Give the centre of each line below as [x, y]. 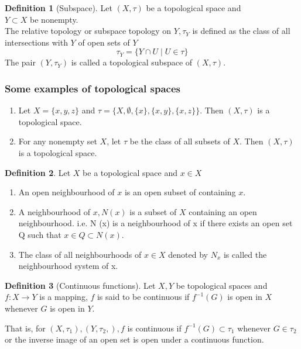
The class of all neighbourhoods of [80, 254]
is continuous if [154, 328]
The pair [20, 62]
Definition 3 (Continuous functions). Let [80, 285]
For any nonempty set [58, 141]
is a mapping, [64, 297]
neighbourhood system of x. [68, 266]
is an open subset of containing [180, 192]
